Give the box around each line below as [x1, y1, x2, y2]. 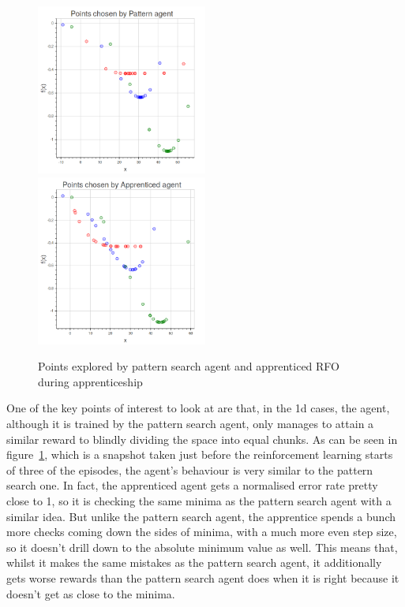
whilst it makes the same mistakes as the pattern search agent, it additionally [6, 554, 382, 571]
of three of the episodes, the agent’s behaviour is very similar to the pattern [6, 461, 373, 478]
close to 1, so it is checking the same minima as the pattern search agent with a [6, 492, 392, 508]
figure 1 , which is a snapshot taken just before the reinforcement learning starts [6, 446, 393, 463]
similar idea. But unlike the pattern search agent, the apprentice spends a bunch [6, 508, 396, 524]
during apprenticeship [38, 373, 143, 389]
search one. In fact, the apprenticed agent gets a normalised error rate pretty [6, 477, 378, 493]
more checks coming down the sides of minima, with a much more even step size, [6, 523, 397, 540]
